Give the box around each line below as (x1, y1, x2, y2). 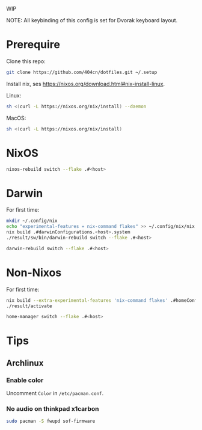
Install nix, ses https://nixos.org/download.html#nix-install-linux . (6, 80, 165, 87)
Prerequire (6, 38, 61, 52)
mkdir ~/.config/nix (6, 218, 58, 224)
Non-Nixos (6, 266, 62, 279)
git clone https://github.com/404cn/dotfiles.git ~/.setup (6, 69, 158, 75)
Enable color (6, 376, 44, 384)
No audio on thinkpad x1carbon (6, 405, 99, 413)
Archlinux (6, 358, 44, 368)
